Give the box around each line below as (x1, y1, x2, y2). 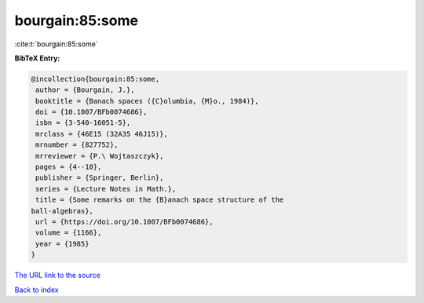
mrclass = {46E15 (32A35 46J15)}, (35, 130, 168, 138)
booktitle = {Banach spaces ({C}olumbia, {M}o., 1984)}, (35, 97, 259, 105)
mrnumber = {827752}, (35, 141, 119, 149)
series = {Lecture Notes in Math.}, (35, 184, 177, 193)
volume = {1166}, (35, 228, 102, 237)
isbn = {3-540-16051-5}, (35, 119, 131, 127)
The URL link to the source (14, 271, 101, 280)
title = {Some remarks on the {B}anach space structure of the (35, 195, 284, 204)
